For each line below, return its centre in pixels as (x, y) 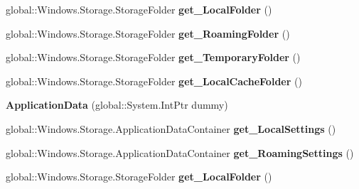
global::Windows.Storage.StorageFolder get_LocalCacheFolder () (154, 81)
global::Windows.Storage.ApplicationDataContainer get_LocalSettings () (171, 128)
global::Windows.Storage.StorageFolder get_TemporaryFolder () (153, 57)
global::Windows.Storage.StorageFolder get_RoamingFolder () (148, 33)
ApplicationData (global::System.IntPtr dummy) (117, 105)
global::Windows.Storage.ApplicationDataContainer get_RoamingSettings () (180, 152)
